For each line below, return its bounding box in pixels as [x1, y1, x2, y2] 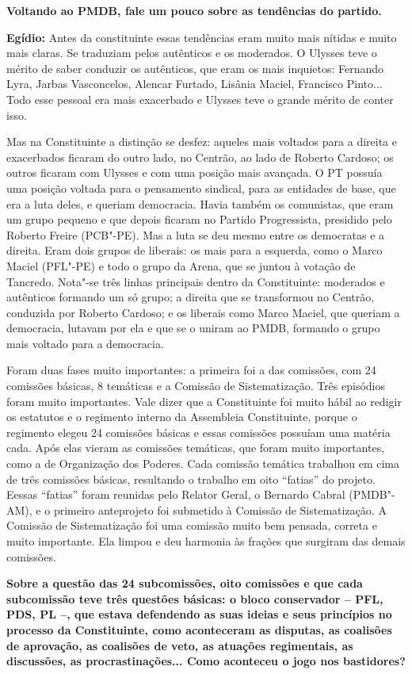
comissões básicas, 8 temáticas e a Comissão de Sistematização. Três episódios [6, 377, 386, 394]
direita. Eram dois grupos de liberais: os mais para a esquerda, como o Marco [6, 242, 383, 258]
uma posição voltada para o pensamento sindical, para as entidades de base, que [6, 179, 396, 196]
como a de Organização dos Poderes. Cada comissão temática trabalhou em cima [6, 455, 399, 472]
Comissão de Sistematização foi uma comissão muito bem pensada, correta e [6, 517, 377, 534]
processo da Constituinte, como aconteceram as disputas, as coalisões [6, 621, 392, 638]
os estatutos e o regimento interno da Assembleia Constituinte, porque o [6, 408, 357, 425]
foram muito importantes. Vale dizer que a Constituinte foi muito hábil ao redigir [6, 393, 402, 409]
